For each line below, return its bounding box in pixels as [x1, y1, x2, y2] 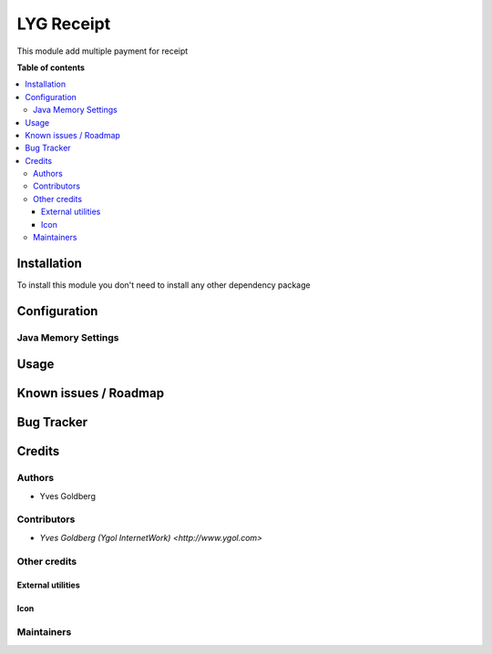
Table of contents [16, 62, 86, 73]
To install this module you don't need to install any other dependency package [16, 279, 311, 291]
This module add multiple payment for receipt [16, 46, 189, 56]
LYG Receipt [16, 14, 111, 34]
